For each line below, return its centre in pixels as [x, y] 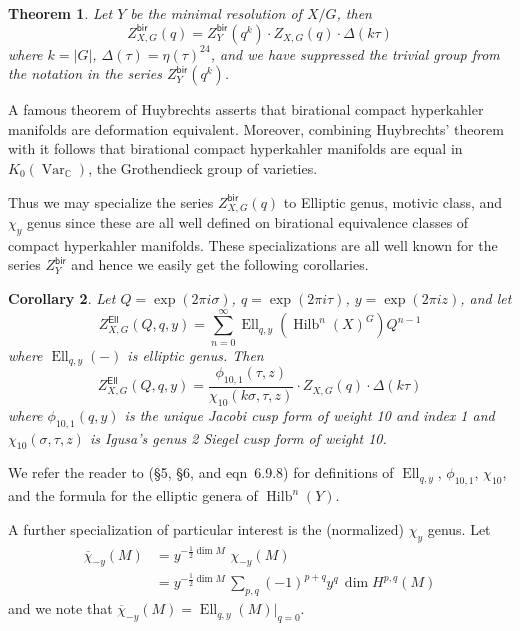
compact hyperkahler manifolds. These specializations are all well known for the [253, 244]
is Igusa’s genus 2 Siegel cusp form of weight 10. [238, 437]
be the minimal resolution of [216, 13]
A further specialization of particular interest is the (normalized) [206, 528]
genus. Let [459, 528]
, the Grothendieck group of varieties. [203, 167]
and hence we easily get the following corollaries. [220, 264]
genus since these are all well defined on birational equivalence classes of [248, 222]
